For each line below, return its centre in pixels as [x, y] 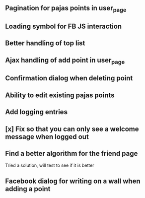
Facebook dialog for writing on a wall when [73, 181]
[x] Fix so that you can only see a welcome [72, 129]
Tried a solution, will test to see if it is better [50, 165]
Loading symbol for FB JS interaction [64, 26]
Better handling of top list [45, 43]
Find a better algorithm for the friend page [72, 153]
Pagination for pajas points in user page [66, 9]
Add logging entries [36, 112]
